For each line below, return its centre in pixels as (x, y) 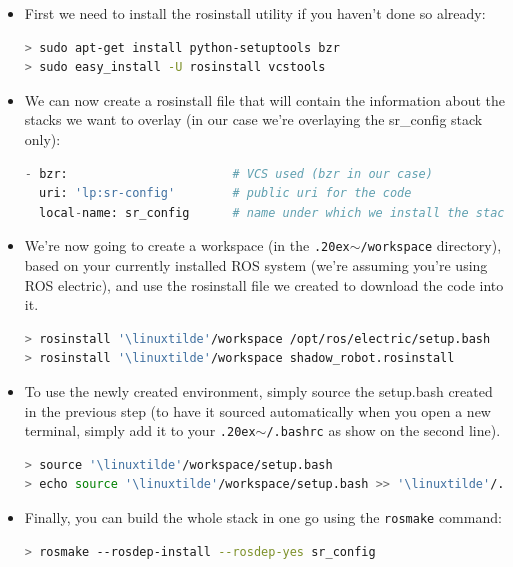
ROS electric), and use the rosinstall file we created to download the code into (264, 284)
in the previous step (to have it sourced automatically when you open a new (257, 410)
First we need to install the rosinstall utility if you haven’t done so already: (255, 13)
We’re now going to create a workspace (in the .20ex (187, 245)
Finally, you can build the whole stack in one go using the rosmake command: (263, 517)
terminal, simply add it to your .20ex (140, 430)
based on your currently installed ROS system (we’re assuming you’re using (256, 265)
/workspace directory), (431, 245)
